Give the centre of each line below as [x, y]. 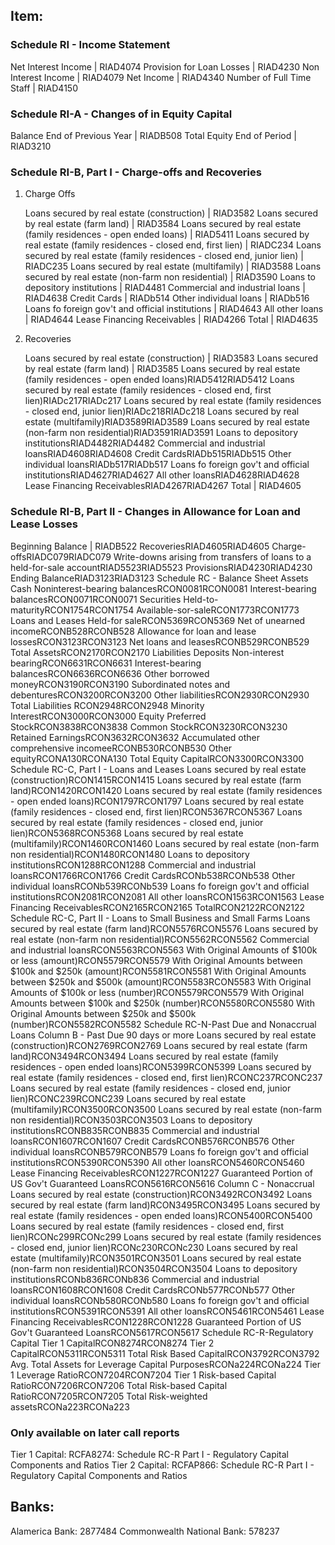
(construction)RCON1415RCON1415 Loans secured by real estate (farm [156, 780]
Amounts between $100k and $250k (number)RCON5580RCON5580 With [162, 1003]
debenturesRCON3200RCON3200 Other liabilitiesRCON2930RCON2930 [160, 695]
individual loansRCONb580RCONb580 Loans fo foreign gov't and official [160, 1300]
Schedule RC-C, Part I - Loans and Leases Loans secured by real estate [158, 769]
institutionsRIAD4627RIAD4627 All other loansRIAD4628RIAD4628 [162, 475]
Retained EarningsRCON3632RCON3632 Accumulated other [135, 737]
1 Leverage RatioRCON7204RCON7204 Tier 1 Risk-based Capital [143, 1375]
